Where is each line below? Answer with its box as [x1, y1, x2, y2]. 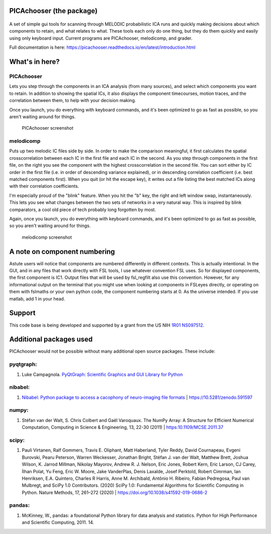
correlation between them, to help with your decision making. [9, 97, 137, 103]
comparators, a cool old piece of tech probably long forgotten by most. [9, 206, 156, 212]
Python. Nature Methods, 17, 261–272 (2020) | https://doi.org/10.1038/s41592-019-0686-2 [22, 489, 208, 495]
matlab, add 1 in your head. [9, 295, 65, 301]
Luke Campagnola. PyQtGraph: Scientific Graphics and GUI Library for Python [22, 371, 183, 377]
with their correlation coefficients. [9, 183, 79, 189]
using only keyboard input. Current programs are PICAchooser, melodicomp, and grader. [9, 35, 193, 41]
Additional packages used [9, 335, 93, 344]
